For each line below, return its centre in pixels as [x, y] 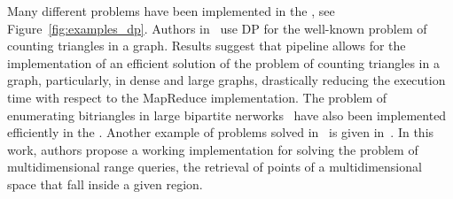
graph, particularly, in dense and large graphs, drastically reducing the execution [226, 80]
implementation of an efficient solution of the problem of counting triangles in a [223, 62]
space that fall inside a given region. [105, 184]
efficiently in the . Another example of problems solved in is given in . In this [221, 132]
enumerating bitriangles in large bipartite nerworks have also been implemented [227, 115]
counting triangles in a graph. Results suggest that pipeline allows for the [207, 46]
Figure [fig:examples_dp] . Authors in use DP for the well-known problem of [217, 28]
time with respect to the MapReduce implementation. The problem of [197, 97]
